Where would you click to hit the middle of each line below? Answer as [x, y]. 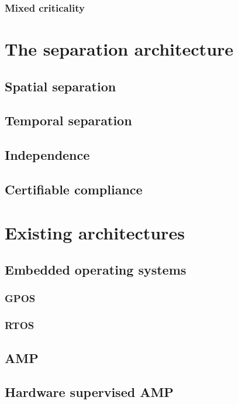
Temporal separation [68, 120]
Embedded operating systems [96, 270]
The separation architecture [119, 49]
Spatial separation [61, 86]
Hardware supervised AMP [89, 392]
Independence [47, 155]
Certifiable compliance [74, 189]
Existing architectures [95, 232]
